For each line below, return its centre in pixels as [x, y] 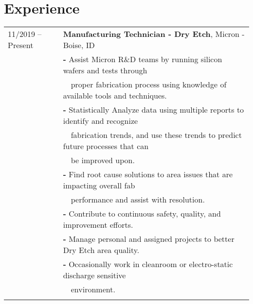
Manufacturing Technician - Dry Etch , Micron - [154, 34]
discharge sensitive [94, 275]
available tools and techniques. [115, 96]
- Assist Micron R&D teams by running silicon [143, 59]
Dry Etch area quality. [101, 250]
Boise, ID [79, 45]
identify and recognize [100, 121]
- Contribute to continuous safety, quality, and [142, 214]
